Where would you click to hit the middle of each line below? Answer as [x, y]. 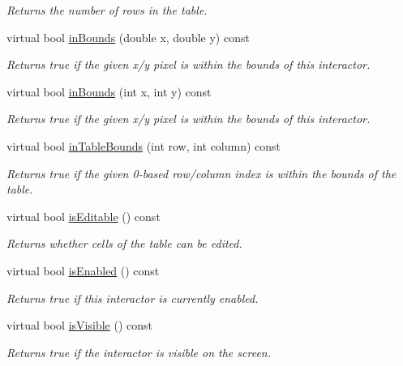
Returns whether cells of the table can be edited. [124, 243]
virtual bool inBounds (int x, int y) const [109, 91]
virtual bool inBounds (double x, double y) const [128, 37]
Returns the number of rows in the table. [107, 10]
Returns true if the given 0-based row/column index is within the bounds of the [201, 173]
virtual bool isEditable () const [84, 216]
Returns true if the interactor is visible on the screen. [139, 352]
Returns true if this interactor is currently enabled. [133, 298]
